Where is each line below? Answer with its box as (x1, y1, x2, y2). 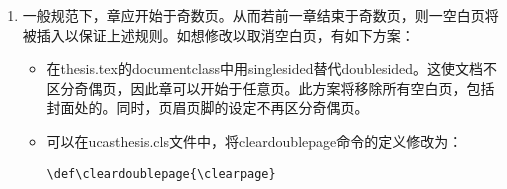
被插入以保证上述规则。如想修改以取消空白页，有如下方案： (22, 24, 415, 45)
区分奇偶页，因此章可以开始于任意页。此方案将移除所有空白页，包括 (46, 77, 495, 98)
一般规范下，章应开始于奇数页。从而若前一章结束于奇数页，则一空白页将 (22, 5, 499, 25)
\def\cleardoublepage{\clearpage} (46, 166, 276, 181)
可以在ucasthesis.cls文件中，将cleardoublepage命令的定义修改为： (46, 130, 463, 151)
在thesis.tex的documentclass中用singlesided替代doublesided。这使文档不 (46, 58, 498, 79)
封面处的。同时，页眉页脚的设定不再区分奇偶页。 (46, 97, 369, 118)
